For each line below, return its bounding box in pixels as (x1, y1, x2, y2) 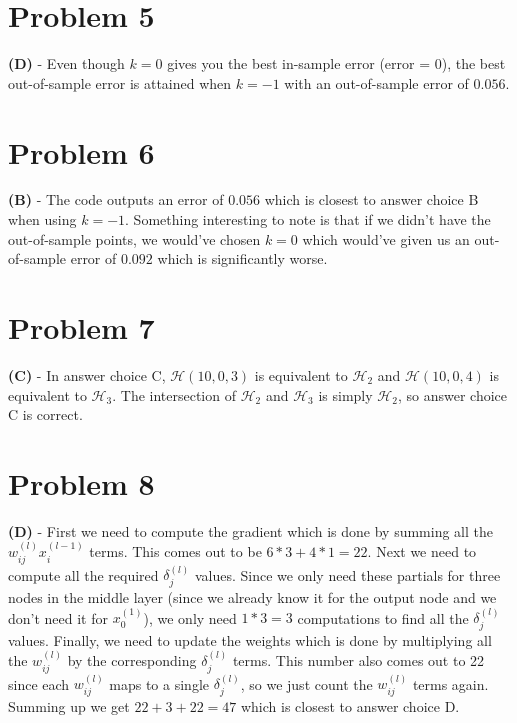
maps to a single (109, 673, 209, 694)
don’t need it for (8, 607, 109, 628)
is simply (318, 384, 373, 405)
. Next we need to (367, 541, 477, 562)
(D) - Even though (8, 53, 125, 74)
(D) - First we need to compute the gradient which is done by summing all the (8, 520, 493, 541)
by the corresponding (67, 650, 197, 671)
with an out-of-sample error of (284, 72, 469, 93)
